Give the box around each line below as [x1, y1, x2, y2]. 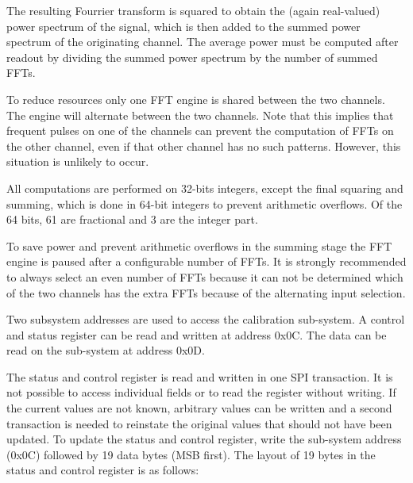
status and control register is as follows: [6, 462, 199, 478]
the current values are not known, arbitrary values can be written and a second [6, 400, 392, 416]
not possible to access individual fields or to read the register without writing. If [6, 384, 396, 401]
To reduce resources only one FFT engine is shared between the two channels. [6, 90, 385, 107]
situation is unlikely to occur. [6, 153, 149, 170]
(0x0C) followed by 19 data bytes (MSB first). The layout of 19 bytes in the [6, 446, 376, 462]
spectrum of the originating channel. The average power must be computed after [6, 33, 399, 50]
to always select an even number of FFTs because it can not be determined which [6, 268, 403, 285]
